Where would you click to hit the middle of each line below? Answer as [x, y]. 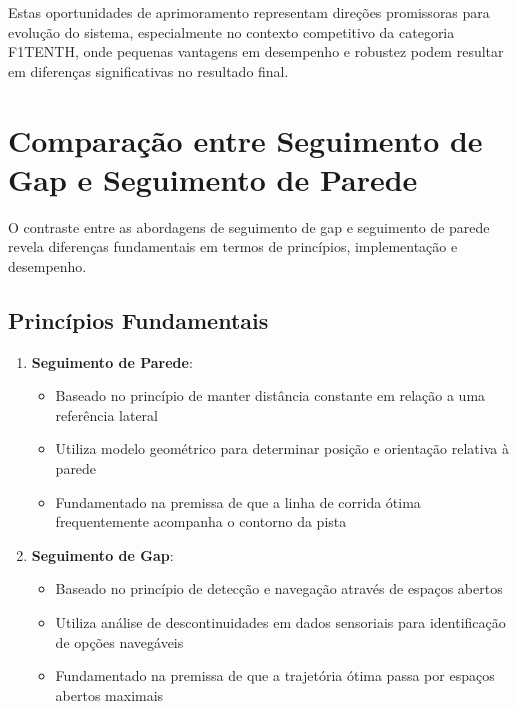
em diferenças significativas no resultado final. [148, 70]
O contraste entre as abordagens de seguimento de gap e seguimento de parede [249, 226]
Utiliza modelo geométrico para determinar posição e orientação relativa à [282, 448]
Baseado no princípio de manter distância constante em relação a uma [270, 395]
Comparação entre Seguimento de [245, 139]
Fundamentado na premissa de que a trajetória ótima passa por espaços [275, 675]
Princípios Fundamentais [138, 319]
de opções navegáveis [119, 641]
